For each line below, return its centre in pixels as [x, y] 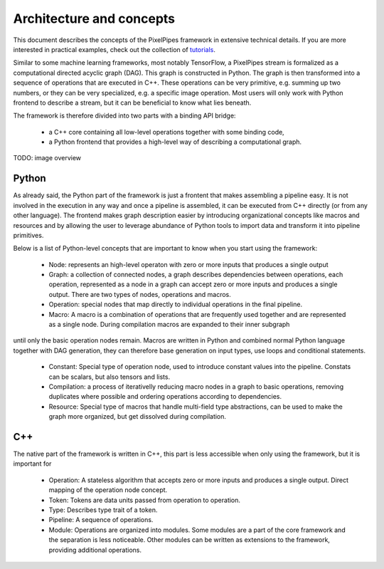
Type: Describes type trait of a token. [103, 510]
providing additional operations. [95, 550]
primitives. [28, 235]
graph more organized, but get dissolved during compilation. [138, 417]
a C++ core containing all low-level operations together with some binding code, [166, 132]
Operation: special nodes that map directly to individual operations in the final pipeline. [175, 304]
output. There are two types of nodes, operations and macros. [140, 294]
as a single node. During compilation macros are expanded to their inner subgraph [169, 325]
